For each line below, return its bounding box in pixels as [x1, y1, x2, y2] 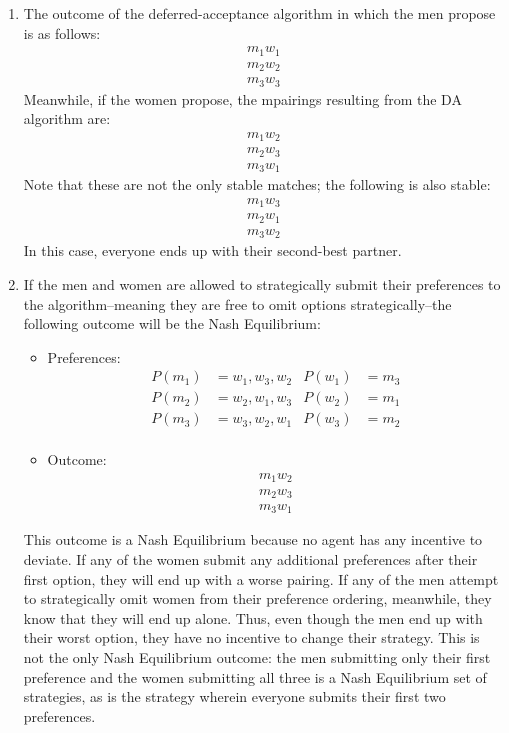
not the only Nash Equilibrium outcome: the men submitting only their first [23, 647, 491, 668]
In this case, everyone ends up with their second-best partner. [23, 240, 402, 261]
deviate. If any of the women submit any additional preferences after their [23, 549, 478, 570]
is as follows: [23, 22, 101, 43]
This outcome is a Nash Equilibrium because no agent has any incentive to [23, 529, 483, 550]
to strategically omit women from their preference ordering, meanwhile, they [23, 588, 492, 609]
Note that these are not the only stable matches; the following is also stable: [23, 174, 491, 195]
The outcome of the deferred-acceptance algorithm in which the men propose [23, 3, 496, 23]
